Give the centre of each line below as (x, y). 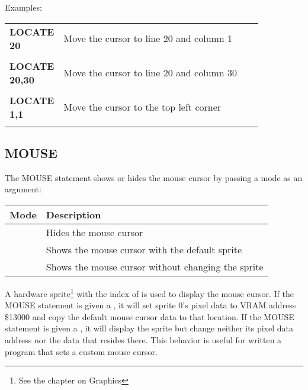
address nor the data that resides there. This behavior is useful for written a (143, 340)
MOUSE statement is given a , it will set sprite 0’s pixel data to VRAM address (150, 305)
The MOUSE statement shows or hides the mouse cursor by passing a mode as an (154, 177)
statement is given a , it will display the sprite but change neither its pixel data (149, 328)
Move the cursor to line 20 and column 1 (148, 38)
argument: (23, 189)
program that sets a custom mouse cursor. (81, 351)
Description (73, 214)
